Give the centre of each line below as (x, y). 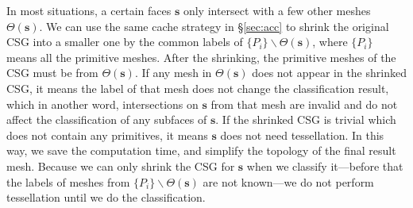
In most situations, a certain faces (89, 10)
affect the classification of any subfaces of (107, 119)
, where (330, 42)
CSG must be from (52, 73)
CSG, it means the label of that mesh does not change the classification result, (198, 88)
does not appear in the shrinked (329, 73)
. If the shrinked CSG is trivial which (306, 119)
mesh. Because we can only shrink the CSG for (121, 166)
